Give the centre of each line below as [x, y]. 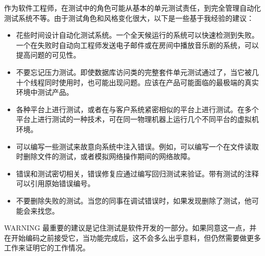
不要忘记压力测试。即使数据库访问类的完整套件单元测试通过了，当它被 [134, 72]
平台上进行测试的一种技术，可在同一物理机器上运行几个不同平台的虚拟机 [137, 119]
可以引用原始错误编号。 [55, 183]
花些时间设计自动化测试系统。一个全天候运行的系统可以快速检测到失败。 [137, 35]
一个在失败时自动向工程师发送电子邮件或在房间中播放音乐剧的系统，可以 [137, 45]
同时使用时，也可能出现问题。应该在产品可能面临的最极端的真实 [152, 82]
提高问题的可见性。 [48, 55]
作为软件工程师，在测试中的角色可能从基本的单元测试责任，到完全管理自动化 [132, 8]
